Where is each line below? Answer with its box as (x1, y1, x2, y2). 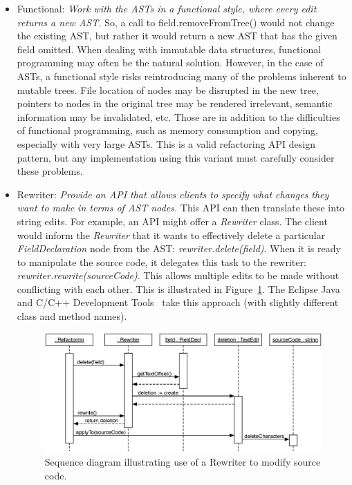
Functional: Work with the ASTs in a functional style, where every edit (17, 1, 317, 15)
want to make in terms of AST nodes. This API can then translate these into (17, 200, 345, 215)
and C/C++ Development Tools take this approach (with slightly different (17, 295, 339, 310)
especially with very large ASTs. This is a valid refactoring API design (17, 136, 316, 151)
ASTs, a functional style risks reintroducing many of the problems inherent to (17, 68, 346, 83)
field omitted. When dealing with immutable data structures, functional (17, 41, 322, 56)
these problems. (17, 164, 83, 178)
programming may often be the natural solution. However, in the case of (17, 55, 324, 70)
